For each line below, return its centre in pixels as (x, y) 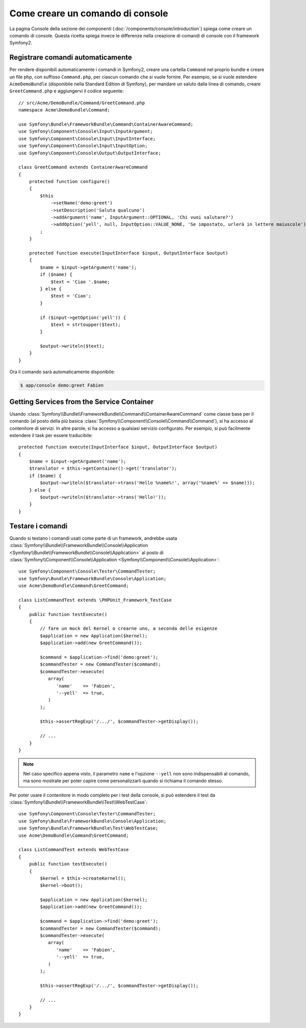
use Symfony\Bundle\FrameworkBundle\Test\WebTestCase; (88, 828)
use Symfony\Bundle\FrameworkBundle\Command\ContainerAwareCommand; (106, 124)
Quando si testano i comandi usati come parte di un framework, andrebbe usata (93, 538)
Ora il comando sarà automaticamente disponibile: (62, 372)
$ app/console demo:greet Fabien (62, 385)
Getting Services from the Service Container (82, 402)
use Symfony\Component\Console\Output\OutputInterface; (90, 153)
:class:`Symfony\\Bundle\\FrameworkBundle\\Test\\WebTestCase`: (79, 802)
